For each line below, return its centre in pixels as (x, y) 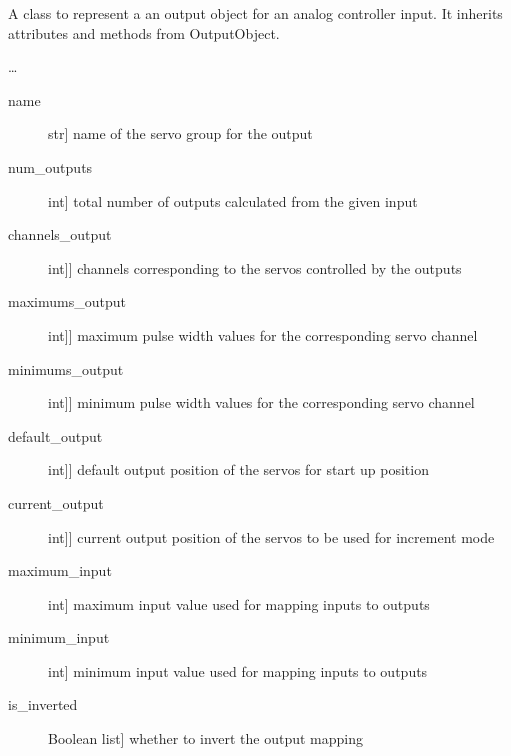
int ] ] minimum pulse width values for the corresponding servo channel (261, 402)
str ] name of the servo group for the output (180, 133)
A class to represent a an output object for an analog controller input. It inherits (255, 13)
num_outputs (50, 166)
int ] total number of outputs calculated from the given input (233, 200)
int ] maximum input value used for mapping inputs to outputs (239, 603)
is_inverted (43, 704)
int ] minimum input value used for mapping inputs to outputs (238, 670)
